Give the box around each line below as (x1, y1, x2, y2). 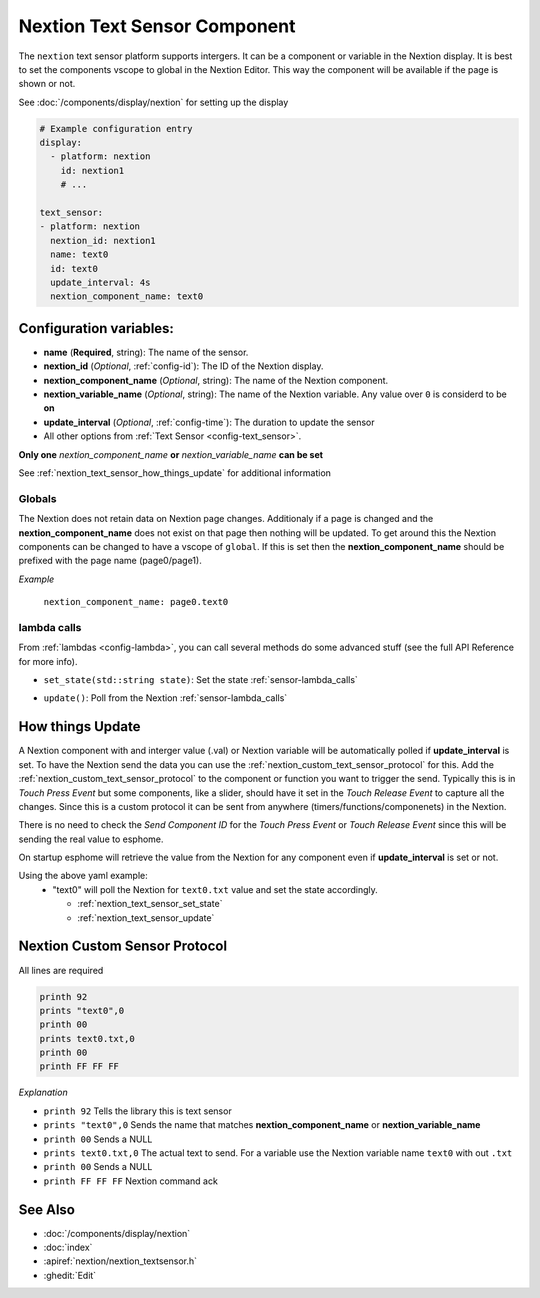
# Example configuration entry (39, 123, 194, 134)
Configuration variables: (18, 320, 175, 337)
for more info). (18, 655, 78, 667)
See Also (18, 1201, 75, 1218)
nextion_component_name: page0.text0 (43, 596, 229, 608)
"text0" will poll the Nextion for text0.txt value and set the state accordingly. (52, 883, 379, 895)
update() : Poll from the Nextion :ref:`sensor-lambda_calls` (43, 692, 288, 704)
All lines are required (18, 964, 104, 976)
